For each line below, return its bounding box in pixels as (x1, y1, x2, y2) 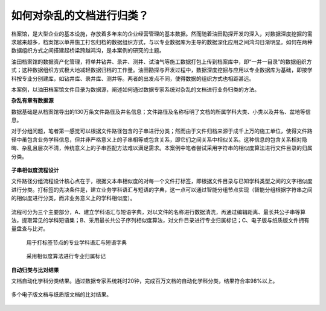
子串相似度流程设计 (11, 166, 59, 174)
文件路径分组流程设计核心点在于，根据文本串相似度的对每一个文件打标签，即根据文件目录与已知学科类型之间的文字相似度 (11, 178, 313, 185)
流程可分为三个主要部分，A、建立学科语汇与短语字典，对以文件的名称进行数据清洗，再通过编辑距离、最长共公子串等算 (11, 208, 306, 215)
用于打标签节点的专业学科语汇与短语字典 (26, 239, 127, 246)
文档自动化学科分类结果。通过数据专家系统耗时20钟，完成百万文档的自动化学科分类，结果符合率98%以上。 (11, 277, 278, 284)
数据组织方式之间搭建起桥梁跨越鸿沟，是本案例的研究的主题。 (11, 47, 165, 54)
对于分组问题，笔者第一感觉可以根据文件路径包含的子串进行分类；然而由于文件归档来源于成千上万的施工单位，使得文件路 (11, 127, 313, 135)
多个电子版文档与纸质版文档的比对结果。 (11, 291, 112, 298)
